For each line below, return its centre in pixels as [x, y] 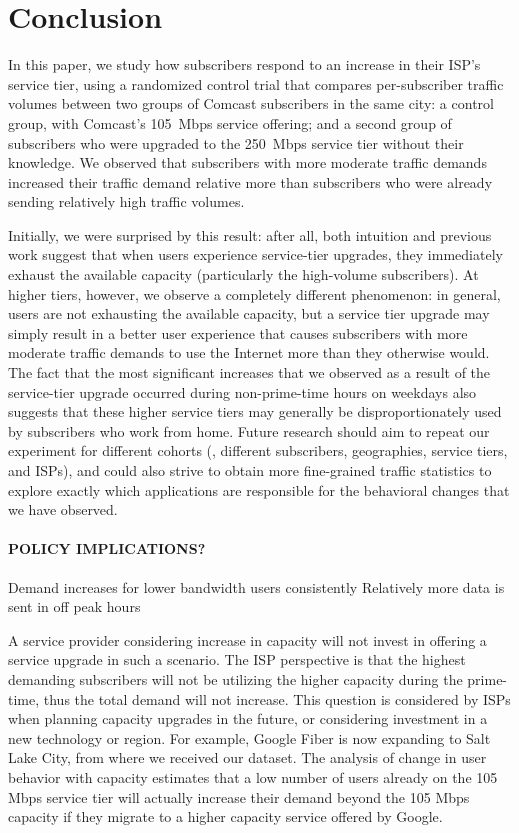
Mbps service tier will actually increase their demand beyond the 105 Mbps [239, 796]
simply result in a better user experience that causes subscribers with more [238, 332]
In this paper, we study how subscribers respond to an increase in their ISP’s [244, 64]
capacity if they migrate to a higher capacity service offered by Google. [225, 816]
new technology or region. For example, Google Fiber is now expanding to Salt [249, 737]
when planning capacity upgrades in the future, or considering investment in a [248, 718]
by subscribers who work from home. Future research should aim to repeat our [249, 430]
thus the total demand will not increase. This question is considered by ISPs [277, 698]
